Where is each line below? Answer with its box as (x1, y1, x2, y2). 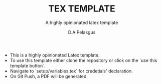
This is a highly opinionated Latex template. (10, 52, 100, 58)
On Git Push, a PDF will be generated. (10, 73, 88, 79)
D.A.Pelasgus (68, 29, 96, 35)
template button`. (10, 62, 46, 68)
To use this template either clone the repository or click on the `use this (10, 57, 157, 63)
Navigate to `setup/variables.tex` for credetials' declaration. (10, 68, 133, 74)
